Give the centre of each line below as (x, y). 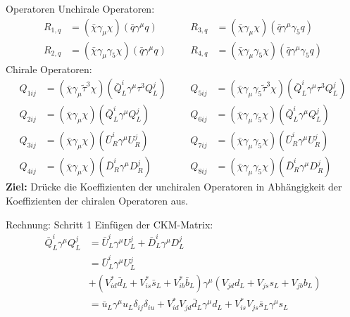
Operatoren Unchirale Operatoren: (80, 8)
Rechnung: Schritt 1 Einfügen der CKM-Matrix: (110, 224)
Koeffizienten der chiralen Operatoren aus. (97, 200)
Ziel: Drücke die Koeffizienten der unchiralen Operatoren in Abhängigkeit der (174, 187)
